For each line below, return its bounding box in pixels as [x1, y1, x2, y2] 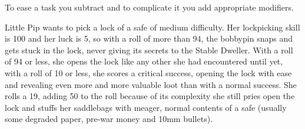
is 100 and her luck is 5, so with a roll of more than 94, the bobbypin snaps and [5, 32, 293, 45]
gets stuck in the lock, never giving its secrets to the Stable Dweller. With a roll [5, 43, 293, 56]
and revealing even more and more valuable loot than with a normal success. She [5, 78, 297, 90]
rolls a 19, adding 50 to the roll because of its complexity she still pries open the [5, 90, 295, 102]
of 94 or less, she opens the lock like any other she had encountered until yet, [5, 55, 283, 67]
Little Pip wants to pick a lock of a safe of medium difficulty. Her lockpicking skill [5, 21, 300, 33]
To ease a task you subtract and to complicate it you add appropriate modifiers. [5, 1, 294, 13]
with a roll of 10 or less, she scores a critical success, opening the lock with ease [5, 66, 292, 79]
